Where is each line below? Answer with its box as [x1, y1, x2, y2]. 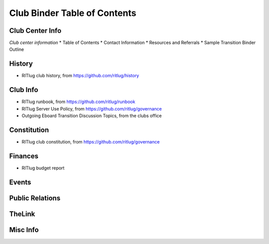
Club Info [9, 86, 38, 94]
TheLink [9, 210, 35, 218]
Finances [9, 152, 38, 160]
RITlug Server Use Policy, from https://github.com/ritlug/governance [21, 106, 162, 112]
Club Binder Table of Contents [9, 7, 136, 18]
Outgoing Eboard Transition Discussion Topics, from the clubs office [21, 113, 162, 119]
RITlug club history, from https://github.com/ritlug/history [21, 73, 139, 79]
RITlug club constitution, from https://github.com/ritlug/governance [21, 138, 160, 144]
